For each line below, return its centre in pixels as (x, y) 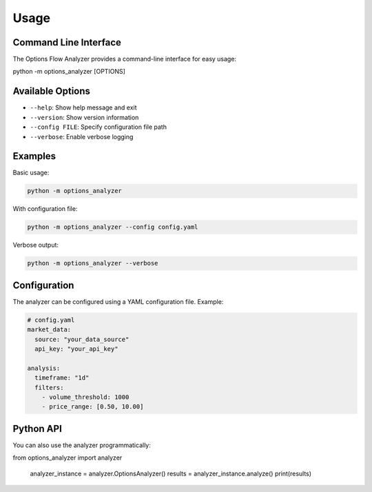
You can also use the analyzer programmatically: (82, 445)
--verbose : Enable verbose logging (82, 136)
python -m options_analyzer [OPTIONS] (69, 72)
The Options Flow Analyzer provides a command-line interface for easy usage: (125, 59)
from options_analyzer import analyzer (68, 458)
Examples (34, 156)
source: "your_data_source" (82, 339)
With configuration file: (45, 209)
